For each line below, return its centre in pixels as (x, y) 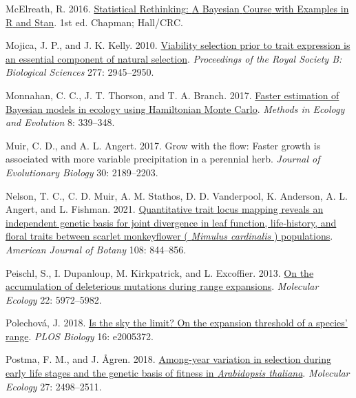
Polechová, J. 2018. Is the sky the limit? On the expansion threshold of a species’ (177, 323)
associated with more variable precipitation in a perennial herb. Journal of (163, 159)
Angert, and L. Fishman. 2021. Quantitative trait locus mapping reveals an (165, 209)
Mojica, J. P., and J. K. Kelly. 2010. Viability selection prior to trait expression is (178, 45)
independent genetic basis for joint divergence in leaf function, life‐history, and (171, 222)
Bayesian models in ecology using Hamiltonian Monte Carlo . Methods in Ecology (175, 108)
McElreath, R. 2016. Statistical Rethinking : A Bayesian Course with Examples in (177, 8)
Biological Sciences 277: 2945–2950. (80, 72)
